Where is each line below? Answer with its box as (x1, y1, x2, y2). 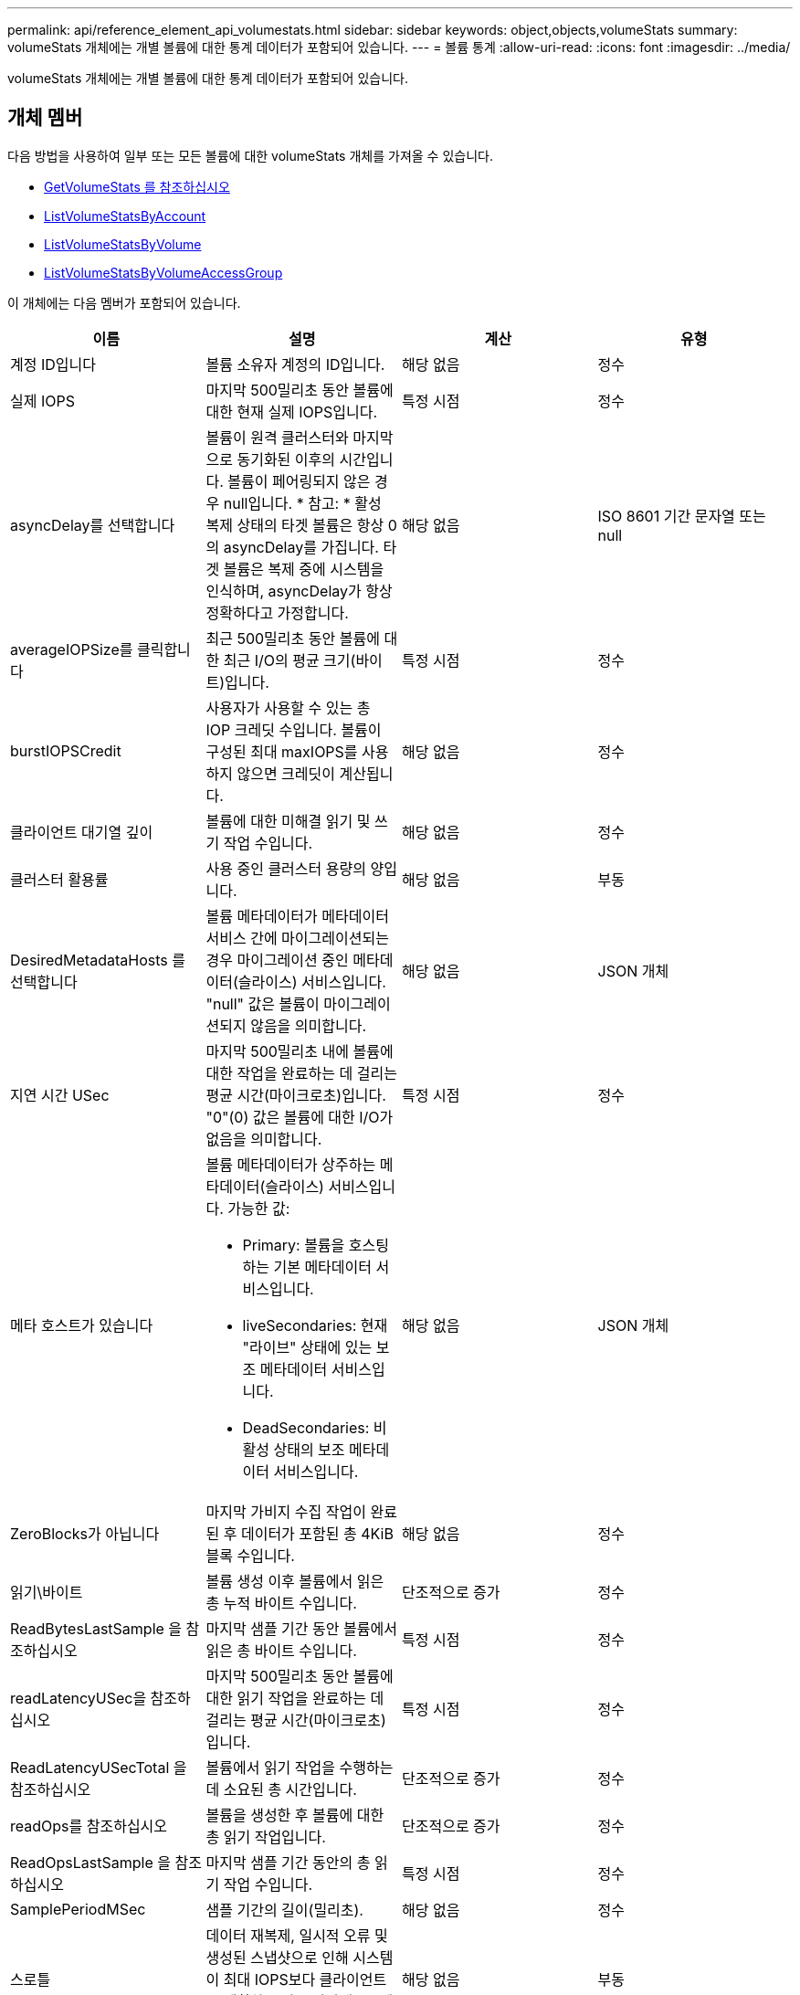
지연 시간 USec (10, 1085, 110, 1104)
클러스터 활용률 (10, 870, 109, 889)
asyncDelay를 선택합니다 (10, 515, 175, 534)
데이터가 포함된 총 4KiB (240, 1524, 394, 1543)
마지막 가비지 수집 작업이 (205, 1502, 366, 1521)
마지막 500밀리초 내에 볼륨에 (205, 1041, 394, 1061)
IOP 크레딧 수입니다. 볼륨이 (205, 720, 382, 739)
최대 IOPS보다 (223, 1969, 316, 1989)
